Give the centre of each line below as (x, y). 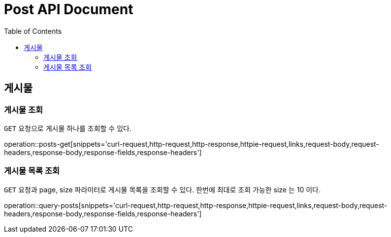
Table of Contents (33, 31)
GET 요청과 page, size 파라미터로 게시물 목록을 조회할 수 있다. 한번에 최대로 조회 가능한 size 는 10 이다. (163, 189)
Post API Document (69, 9)
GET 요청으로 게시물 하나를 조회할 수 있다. (68, 128)
